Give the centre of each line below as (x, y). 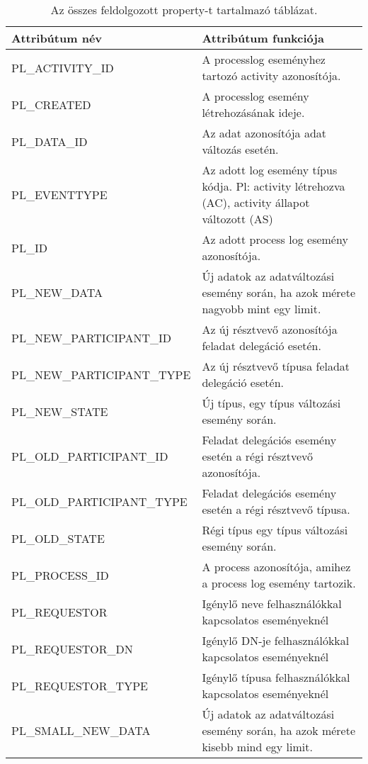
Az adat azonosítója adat (264, 133)
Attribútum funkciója (263, 38)
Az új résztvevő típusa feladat (276, 366)
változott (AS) (237, 219)
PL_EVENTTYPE (59, 194)
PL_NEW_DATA (57, 292)
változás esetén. (240, 149)
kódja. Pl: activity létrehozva (274, 186)
